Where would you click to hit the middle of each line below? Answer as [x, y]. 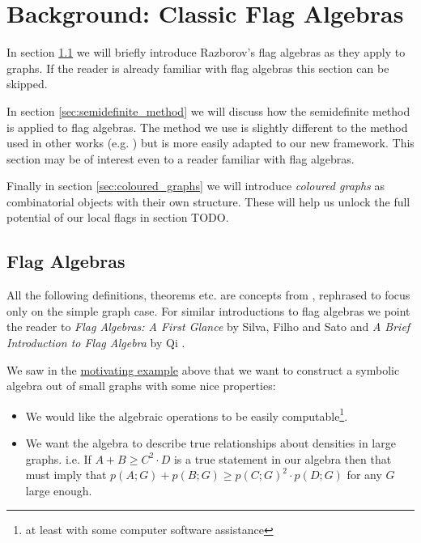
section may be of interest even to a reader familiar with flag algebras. [181, 158]
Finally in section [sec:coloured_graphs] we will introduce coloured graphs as [196, 186]
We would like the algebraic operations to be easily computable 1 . [187, 414]
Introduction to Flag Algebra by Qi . [96, 343]
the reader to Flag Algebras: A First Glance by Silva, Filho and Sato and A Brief [208, 327]
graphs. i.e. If [58, 458]
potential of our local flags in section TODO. [118, 217]
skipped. [27, 84]
